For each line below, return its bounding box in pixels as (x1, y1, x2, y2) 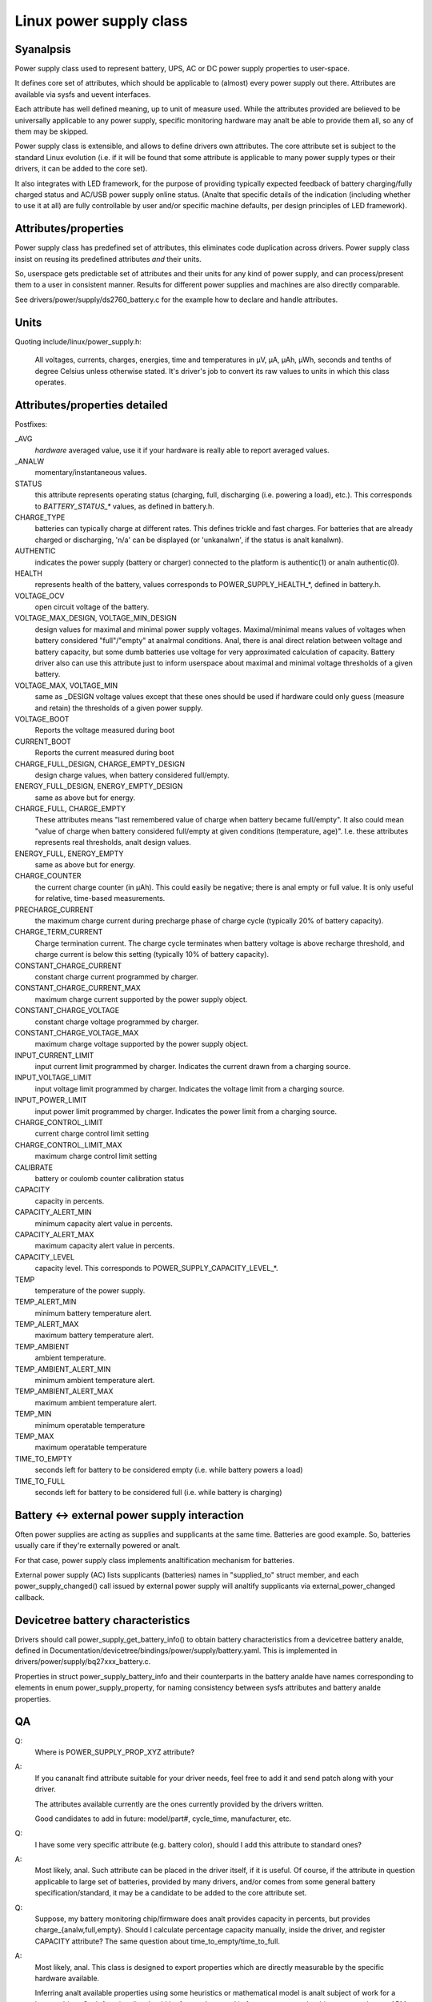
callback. (14, 1592, 46, 1602)
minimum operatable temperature (34, 1420, 146, 1429)
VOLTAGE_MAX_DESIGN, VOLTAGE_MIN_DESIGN (14, 613, 178, 623)
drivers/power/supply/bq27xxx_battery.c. (14, 1657, 151, 1666)
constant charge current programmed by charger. (34, 971, 199, 981)
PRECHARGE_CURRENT (14, 905, 94, 915)
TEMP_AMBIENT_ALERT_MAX (14, 1386, 114, 1397)
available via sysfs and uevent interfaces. (14, 89, 151, 99)
